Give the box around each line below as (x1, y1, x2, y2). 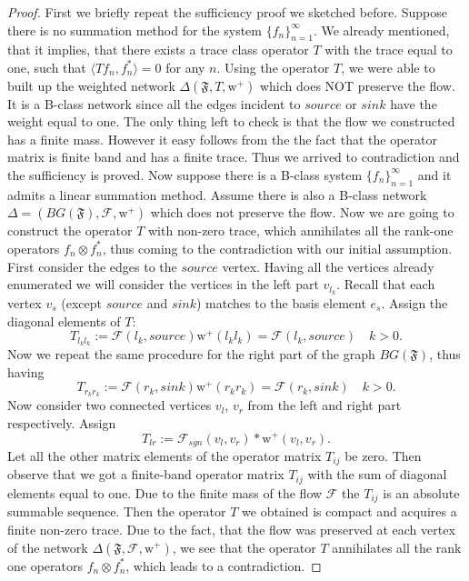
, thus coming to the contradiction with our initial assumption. (102, 238, 453, 257)
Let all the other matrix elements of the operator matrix (7, 446, 322, 465)
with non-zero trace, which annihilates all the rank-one (148, 221, 454, 240)
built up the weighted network (7, 75, 175, 95)
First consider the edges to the (7, 256, 177, 275)
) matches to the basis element (196, 293, 366, 312)
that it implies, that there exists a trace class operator (7, 40, 309, 59)
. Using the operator (216, 57, 330, 76)
